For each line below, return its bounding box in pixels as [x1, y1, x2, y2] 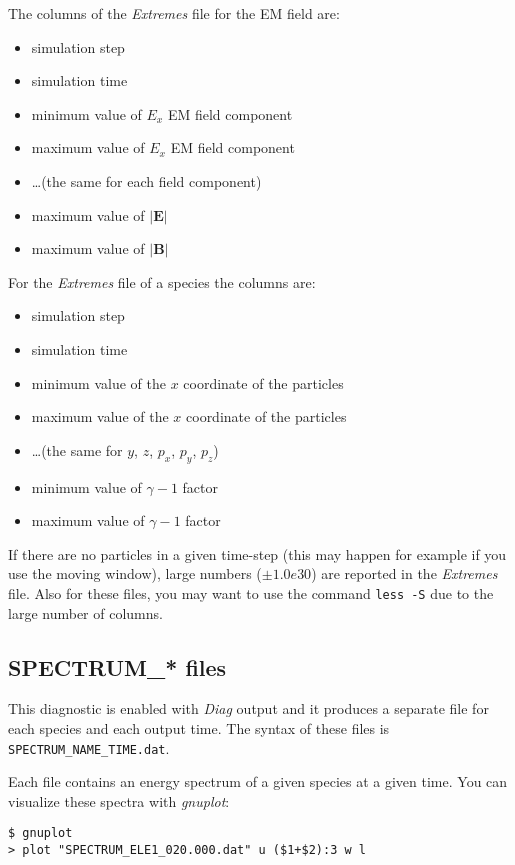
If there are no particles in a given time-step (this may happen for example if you [8, 543, 507, 564]
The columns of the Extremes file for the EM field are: [8, 3, 340, 23]
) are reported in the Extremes [311, 563, 498, 584]
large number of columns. [8, 602, 163, 623]
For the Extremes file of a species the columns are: [8, 271, 316, 292]
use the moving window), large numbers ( [8, 563, 262, 584]
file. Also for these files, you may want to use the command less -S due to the [8, 582, 494, 603]
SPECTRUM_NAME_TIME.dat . [8, 737, 170, 758]
